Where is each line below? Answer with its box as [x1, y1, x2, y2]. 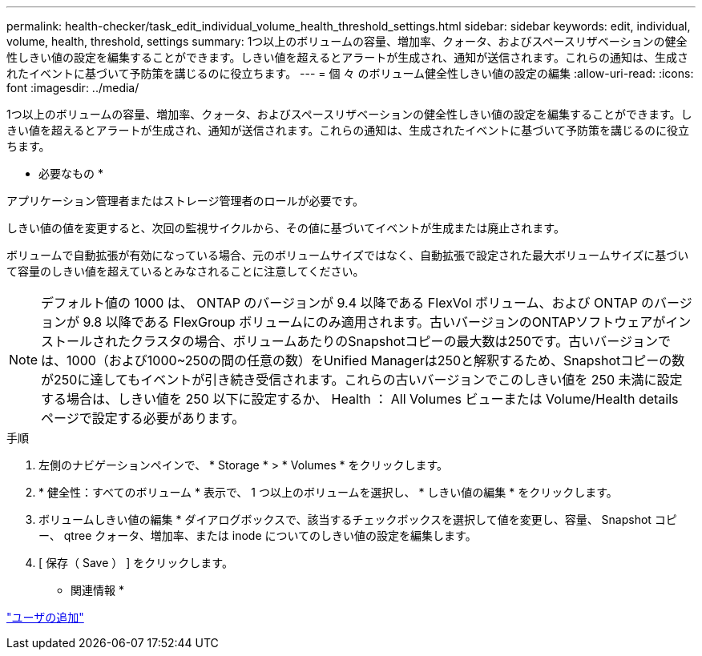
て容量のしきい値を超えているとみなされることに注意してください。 [6, 264, 365, 278]
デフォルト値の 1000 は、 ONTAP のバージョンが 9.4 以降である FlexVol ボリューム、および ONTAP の [41, 295, 655, 311]
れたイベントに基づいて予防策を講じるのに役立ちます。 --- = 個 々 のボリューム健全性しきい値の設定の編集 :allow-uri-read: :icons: [6, 66, 694, 80]
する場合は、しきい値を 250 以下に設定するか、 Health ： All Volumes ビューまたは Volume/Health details [41, 391, 679, 407]
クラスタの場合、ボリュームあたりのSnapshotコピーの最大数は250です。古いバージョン [131, 333, 658, 349]
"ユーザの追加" [6, 610, 84, 624]
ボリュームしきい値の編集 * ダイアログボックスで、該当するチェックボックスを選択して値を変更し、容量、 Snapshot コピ [38, 513, 677, 526]
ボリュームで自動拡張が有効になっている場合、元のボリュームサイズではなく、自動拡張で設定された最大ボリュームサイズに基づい [6, 248, 689, 262]
